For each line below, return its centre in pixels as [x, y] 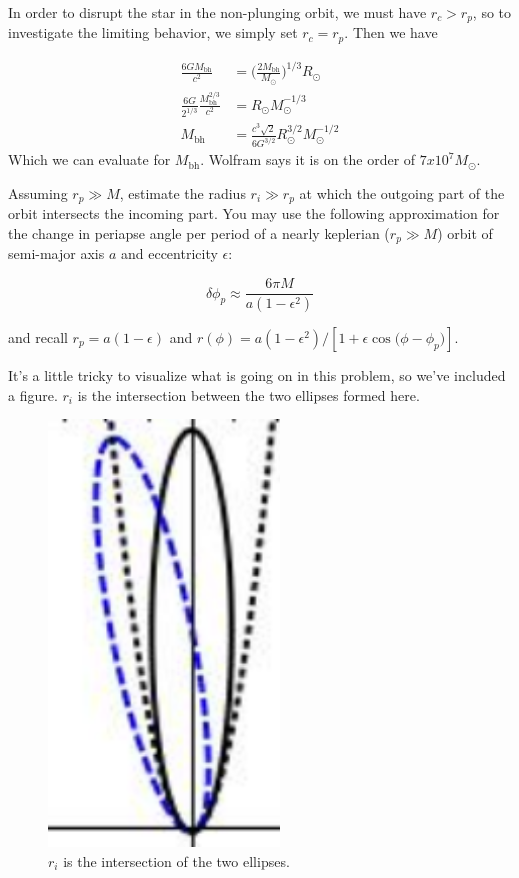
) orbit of [465, 232]
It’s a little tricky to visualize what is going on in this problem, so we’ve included [257, 374]
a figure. [33, 394]
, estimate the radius [182, 192]
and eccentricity [169, 253]
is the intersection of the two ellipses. [176, 860]
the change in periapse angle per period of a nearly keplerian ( [199, 232]
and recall [38, 336]
